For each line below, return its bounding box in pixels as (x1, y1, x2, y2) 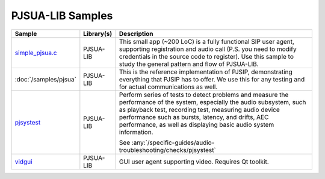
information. (119, 128, 153, 136)
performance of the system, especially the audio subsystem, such (119, 98, 306, 106)
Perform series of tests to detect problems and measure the (119, 90, 289, 99)
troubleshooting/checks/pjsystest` (119, 145, 216, 154)
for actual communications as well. (119, 83, 218, 91)
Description (119, 29, 153, 38)
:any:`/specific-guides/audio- (131, 138, 215, 147)
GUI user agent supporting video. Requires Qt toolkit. (119, 157, 269, 166)
